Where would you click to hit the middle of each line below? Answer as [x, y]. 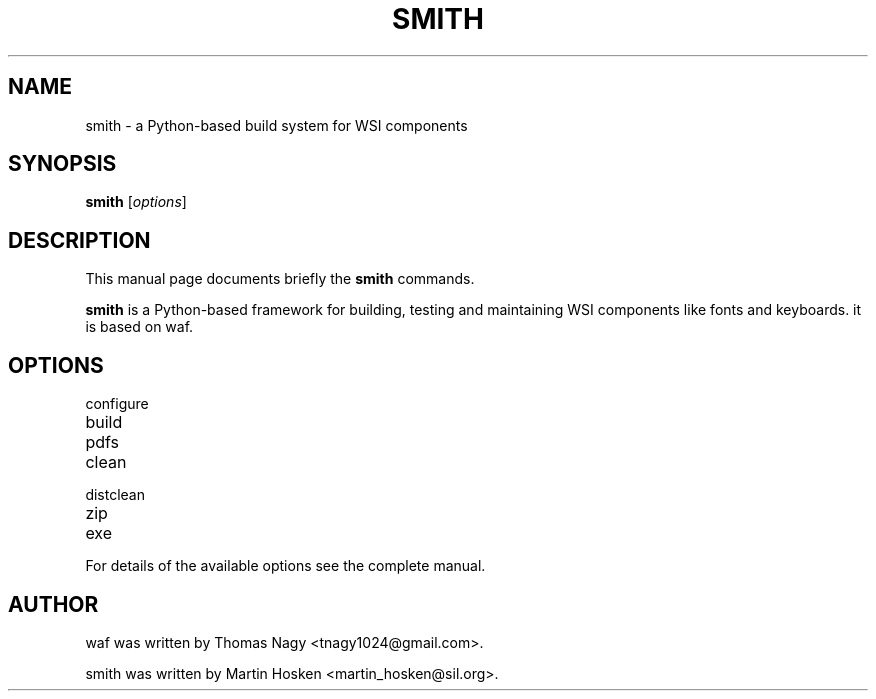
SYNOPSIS [62, 164]
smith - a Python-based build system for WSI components [276, 125]
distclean [115, 495]
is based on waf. [139, 327]
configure [117, 404]
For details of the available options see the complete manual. [285, 566]
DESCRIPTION [79, 240]
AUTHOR [53, 604]
